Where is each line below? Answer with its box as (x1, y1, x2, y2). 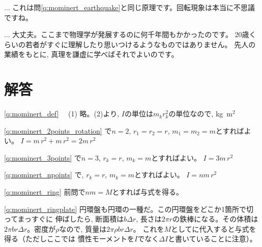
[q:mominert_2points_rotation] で (4, 125, 112, 136)
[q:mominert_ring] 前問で (4, 187, 85, 197)
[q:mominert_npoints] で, (4, 169, 84, 180)
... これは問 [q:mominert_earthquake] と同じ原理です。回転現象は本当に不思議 (4, 2, 255, 12)
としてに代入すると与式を (170, 223, 256, 234)
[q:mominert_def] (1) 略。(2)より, (4, 108, 120, 119)
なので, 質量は (59, 223, 107, 234)
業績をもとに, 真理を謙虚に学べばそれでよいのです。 (4, 49, 179, 59)
